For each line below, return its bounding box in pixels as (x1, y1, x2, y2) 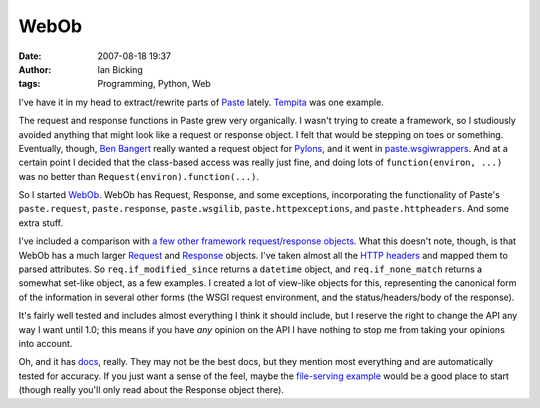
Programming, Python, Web (97, 78, 212, 90)
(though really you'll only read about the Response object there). (18, 384, 285, 396)
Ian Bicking (97, 63, 144, 75)
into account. (18, 337, 73, 349)
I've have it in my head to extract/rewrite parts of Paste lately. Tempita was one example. (18, 96, 384, 108)
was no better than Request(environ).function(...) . (18, 170, 260, 182)
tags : (18, 78, 41, 90)
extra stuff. (18, 216, 64, 229)
